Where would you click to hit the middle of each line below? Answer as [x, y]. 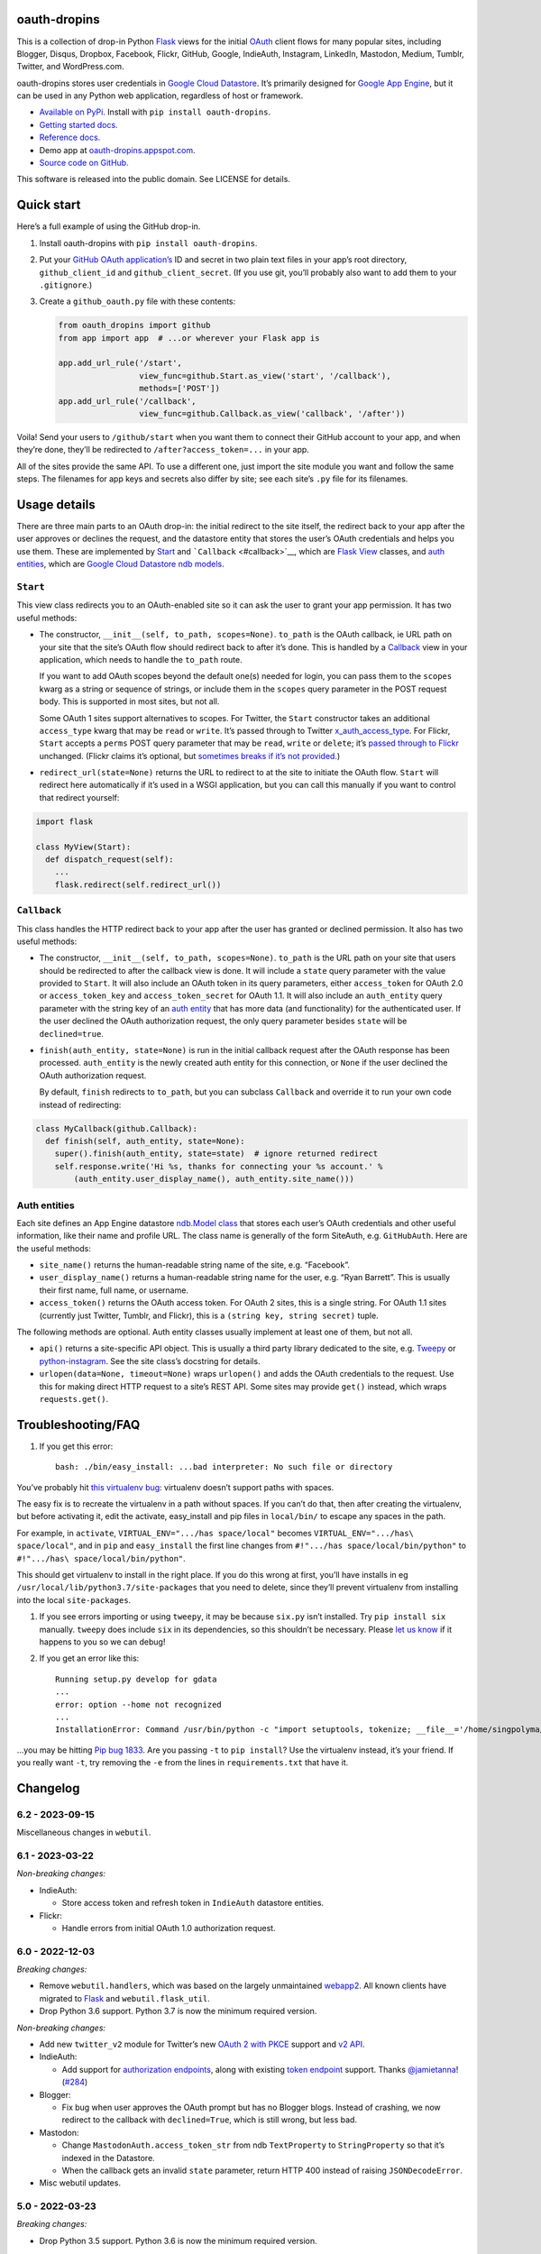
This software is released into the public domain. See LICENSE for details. [153, 179]
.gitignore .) [66, 285]
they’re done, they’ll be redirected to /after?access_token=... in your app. [163, 450]
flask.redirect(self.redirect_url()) [138, 884]
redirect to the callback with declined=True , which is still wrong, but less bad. [210, 2120]
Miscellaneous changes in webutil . [84, 1833]
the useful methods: [54, 1248]
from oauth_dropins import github [134, 325]
